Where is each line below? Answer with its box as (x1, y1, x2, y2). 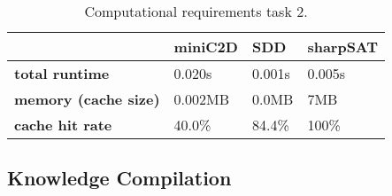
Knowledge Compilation (7, 164, 232, 192)
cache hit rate (14, 114, 112, 135)
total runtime (14, 63, 110, 83)
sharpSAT (307, 36, 379, 57)
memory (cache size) (14, 89, 160, 109)
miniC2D (173, 36, 238, 57)
